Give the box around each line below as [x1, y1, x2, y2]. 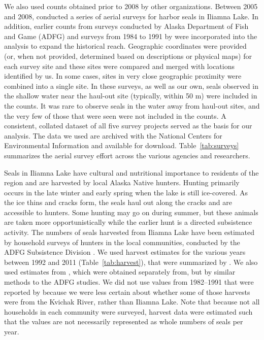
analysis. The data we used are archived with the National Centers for [4, 130, 222, 141]
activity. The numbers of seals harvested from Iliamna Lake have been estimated [4, 227, 254, 237]
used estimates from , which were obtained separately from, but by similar [4, 266, 236, 277]
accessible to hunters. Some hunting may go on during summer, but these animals [4, 207, 258, 217]
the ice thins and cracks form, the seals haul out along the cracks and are [4, 197, 232, 208]
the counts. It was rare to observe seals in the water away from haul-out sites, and [4, 100, 260, 111]
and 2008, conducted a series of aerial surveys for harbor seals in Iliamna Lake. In [4, 11, 259, 21]
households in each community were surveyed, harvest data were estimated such [4, 306, 253, 317]
